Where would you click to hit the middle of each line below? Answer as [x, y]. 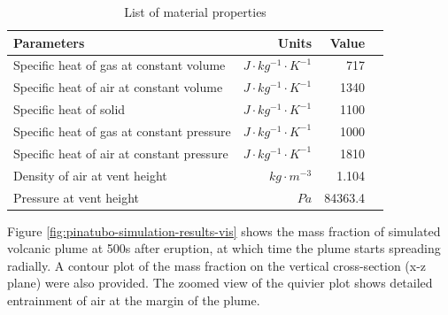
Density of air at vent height [90, 175]
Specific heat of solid [70, 109]
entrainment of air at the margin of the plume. [134, 300]
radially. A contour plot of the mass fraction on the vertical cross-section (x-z [217, 265]
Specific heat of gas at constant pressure [122, 131]
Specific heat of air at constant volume [118, 87]
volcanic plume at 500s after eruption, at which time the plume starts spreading [224, 248]
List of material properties [195, 12]
